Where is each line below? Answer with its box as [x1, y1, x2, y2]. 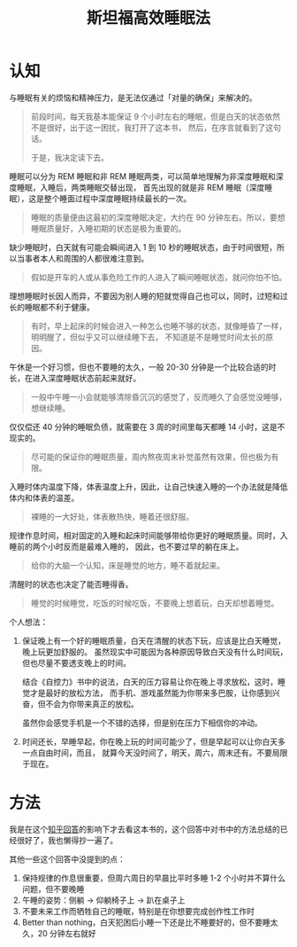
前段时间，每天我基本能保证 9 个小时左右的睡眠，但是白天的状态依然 [30, 111, 281, 121]
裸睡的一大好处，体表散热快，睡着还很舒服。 [30, 511, 194, 521]
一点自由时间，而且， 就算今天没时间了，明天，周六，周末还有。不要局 [21, 747, 280, 758]
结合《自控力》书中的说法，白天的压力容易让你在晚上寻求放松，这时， [21, 676, 278, 687]
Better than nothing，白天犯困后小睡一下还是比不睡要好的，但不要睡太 [21, 917, 278, 927]
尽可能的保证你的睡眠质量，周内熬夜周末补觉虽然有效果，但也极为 [30, 451, 271, 462]
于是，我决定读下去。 [30, 152, 109, 162]
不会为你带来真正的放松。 [45, 698, 139, 709]
